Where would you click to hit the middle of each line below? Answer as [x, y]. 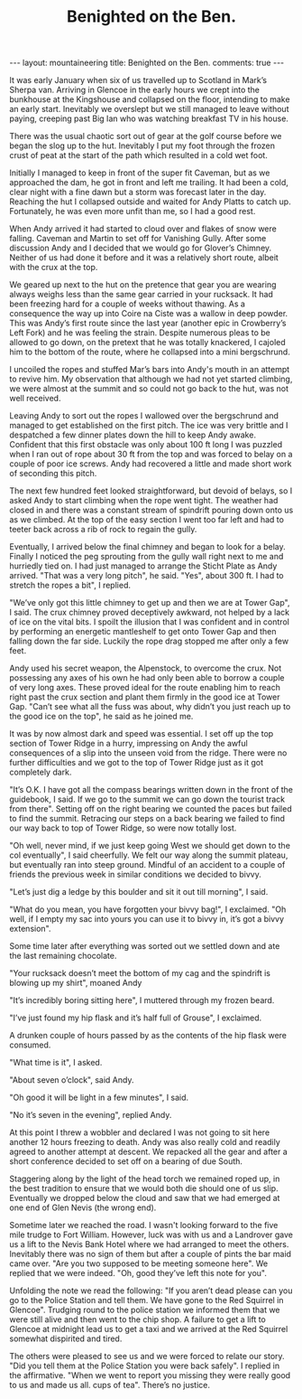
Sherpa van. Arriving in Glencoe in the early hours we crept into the [134, 90]
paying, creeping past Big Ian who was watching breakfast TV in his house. [149, 118]
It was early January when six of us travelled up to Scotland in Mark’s [138, 80]
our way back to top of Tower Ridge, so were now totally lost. [123, 828]
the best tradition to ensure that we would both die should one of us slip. [144, 1188]
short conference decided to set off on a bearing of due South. [126, 1161]
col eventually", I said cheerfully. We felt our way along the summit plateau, [149, 855]
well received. [35, 399]
